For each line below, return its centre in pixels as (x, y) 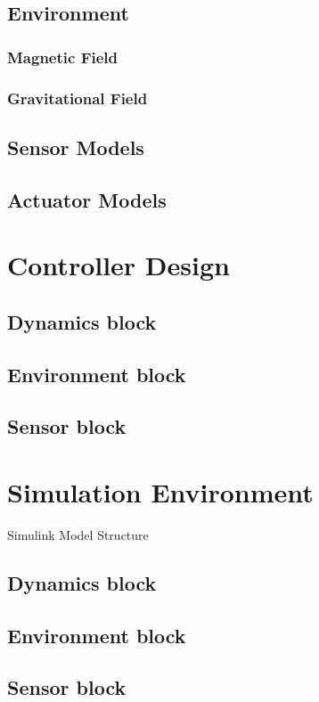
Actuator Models (87, 199)
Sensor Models (76, 147)
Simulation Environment (160, 491)
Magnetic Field (63, 57)
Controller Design (119, 265)
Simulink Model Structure (78, 534)
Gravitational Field (78, 98)
